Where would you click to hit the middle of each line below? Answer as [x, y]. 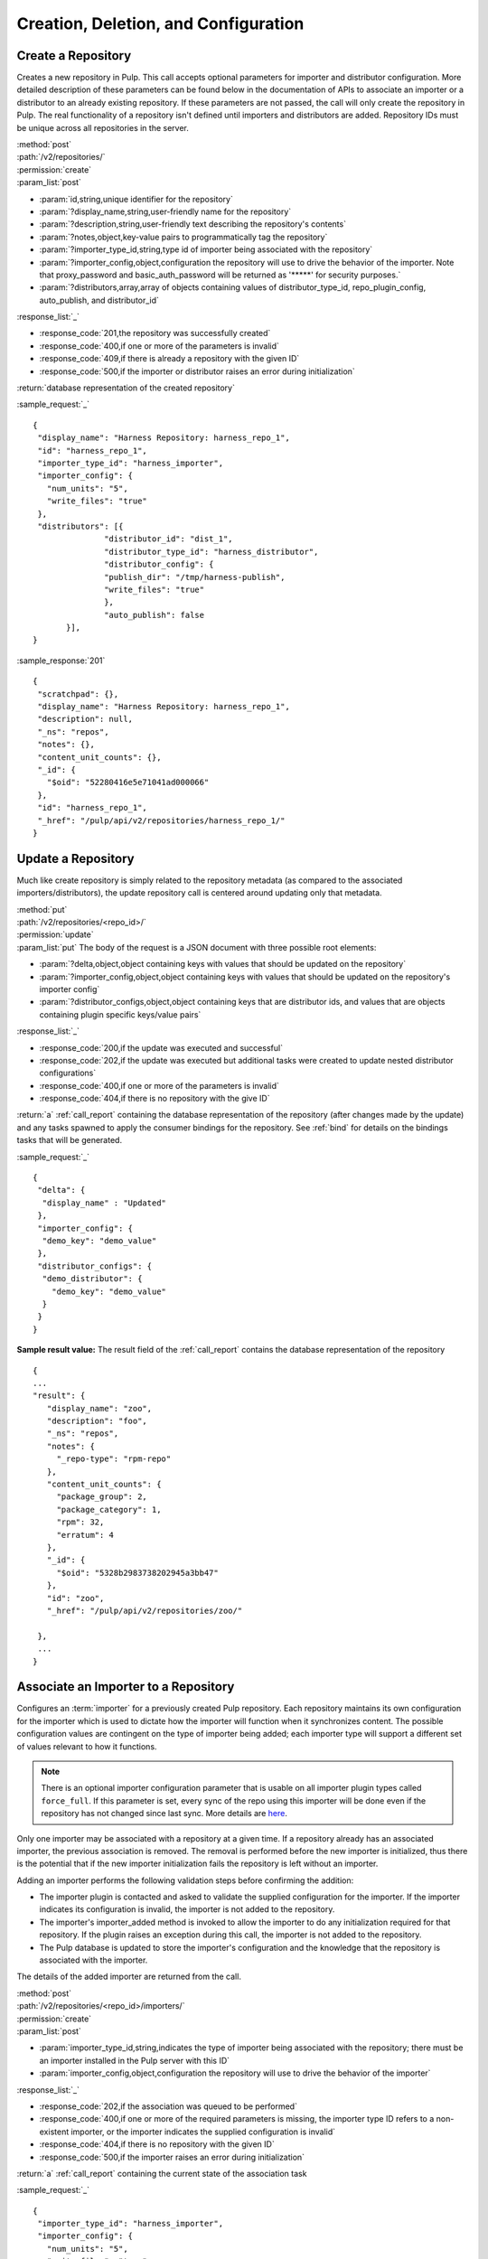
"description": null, [85, 719]
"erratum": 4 [85, 1535]
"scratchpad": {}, [78, 694]
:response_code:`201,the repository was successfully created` [155, 333]
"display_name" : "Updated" [104, 1203]
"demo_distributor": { [92, 1279]
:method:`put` [42, 909]
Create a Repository [74, 56]
